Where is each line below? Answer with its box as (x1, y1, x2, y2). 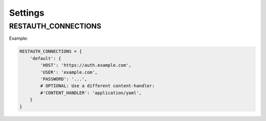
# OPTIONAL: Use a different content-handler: (40, 83, 155, 89)
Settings (9, 7, 44, 18)
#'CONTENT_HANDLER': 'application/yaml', (40, 90, 142, 95)
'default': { (30, 56, 62, 61)
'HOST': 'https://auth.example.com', (40, 62, 132, 68)
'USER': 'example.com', (40, 69, 98, 75)
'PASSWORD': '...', (40, 76, 87, 82)
